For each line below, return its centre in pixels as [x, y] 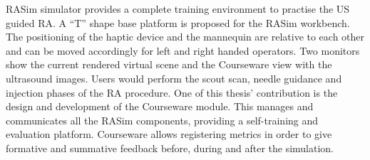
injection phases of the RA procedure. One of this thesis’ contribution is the [172, 92]
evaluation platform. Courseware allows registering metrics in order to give [169, 134]
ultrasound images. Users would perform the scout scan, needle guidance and [174, 78]
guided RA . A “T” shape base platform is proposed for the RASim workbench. [178, 22]
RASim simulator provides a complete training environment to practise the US [178, 9]
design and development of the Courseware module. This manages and [160, 106]
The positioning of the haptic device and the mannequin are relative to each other [185, 37]
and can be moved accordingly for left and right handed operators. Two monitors [183, 50]
